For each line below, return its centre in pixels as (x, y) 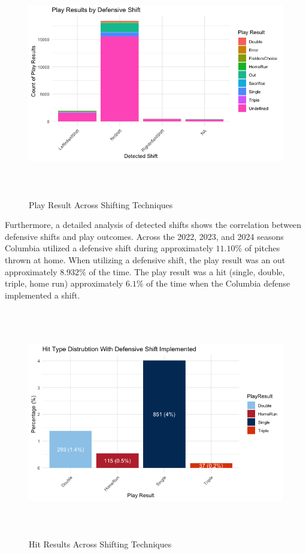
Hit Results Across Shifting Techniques (100, 544)
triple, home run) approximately (64, 283)
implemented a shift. (43, 295)
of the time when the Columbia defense (218, 283)
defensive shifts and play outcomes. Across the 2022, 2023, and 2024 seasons (144, 236)
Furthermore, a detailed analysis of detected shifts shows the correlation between (153, 225)
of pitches (262, 248)
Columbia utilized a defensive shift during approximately (109, 248)
